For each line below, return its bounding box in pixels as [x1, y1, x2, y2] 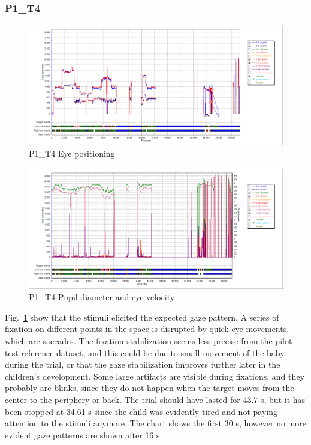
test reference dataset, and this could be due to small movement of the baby [5, 346, 285, 359]
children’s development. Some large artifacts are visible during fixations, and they [5, 369, 304, 382]
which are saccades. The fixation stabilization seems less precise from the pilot [5, 334, 292, 347]
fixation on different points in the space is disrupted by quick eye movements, [5, 322, 289, 335]
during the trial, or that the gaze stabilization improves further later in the [5, 358, 280, 371]
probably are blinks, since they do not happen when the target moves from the [5, 381, 294, 394]
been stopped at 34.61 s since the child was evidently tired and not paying [5, 405, 277, 417]
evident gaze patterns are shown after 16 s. [5, 428, 162, 441]
